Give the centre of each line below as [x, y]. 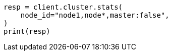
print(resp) [27, 31]
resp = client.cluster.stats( [63, 7]
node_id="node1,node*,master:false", [95, 15]
